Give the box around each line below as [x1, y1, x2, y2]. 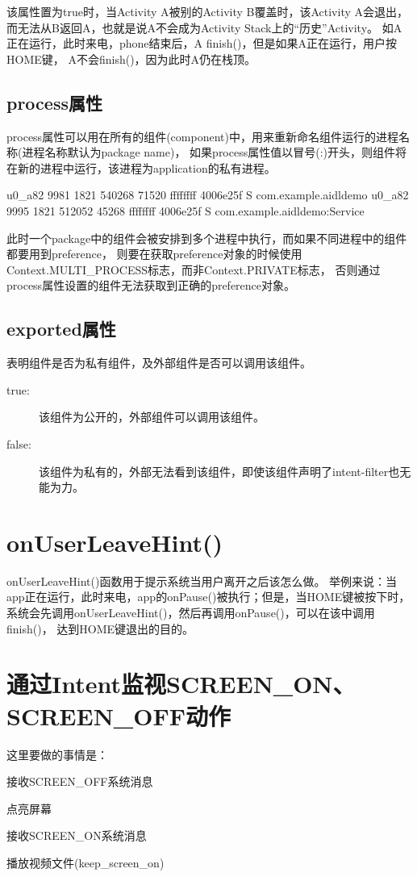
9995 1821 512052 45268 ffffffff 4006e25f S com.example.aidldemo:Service [6, 202, 365, 219]
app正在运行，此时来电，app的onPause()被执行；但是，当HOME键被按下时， [6, 588, 411, 605]
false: [6, 435, 31, 452]
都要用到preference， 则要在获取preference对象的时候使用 [6, 245, 302, 262]
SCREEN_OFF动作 [6, 699, 231, 732]
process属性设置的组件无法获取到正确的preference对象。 [6, 277, 296, 294]
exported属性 [6, 316, 116, 341]
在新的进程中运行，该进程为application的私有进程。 [6, 159, 276, 176]
